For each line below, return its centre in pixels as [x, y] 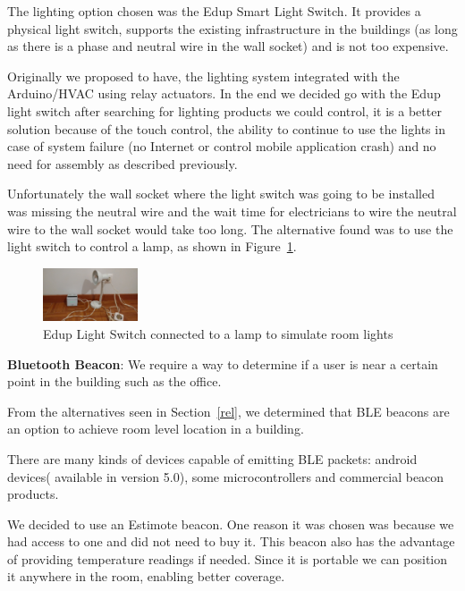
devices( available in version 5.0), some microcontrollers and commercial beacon [226, 476]
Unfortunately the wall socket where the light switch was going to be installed [221, 194]
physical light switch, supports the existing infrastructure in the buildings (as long [232, 28]
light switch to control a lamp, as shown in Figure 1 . [152, 246]
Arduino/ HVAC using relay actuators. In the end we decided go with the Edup [224, 93]
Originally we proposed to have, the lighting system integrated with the [203, 76]
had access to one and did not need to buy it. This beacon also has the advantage [231, 541]
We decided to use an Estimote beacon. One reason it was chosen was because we [231, 523]
